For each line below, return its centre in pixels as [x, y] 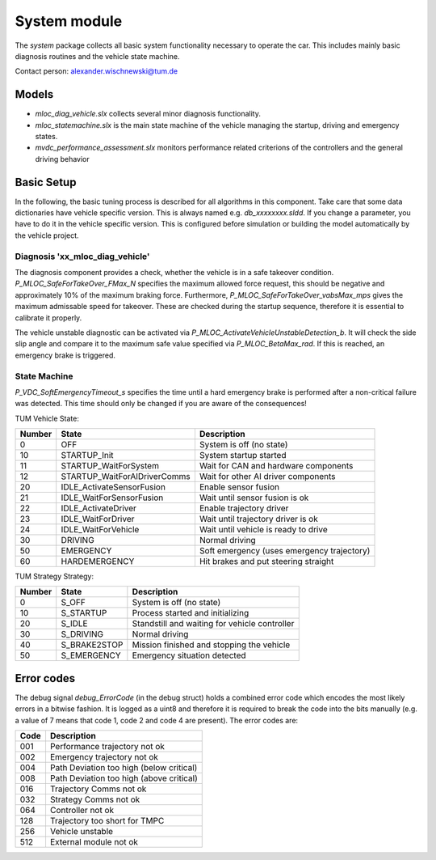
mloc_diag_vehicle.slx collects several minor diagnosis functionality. [148, 114]
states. [46, 137]
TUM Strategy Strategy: [55, 576]
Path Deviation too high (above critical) [124, 778]
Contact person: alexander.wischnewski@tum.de [96, 71]
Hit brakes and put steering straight [266, 561]
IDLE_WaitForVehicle [100, 530]
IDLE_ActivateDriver [99, 508]
